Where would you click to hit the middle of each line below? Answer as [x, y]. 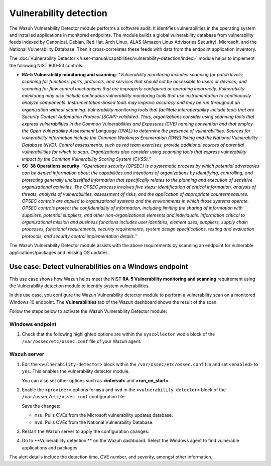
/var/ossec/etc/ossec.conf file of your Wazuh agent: [82, 341]
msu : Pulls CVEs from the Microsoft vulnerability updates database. [104, 415]
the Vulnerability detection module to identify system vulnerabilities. [80, 286]
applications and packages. [50, 447]
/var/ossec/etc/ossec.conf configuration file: [74, 397]
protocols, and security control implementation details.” [80, 236]
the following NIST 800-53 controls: [46, 65]
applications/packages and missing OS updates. [59, 252]
